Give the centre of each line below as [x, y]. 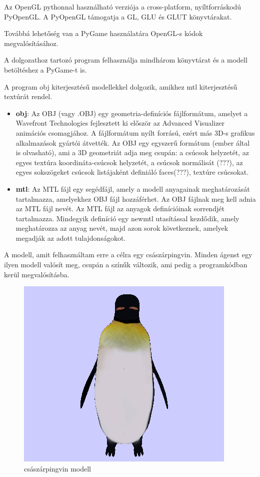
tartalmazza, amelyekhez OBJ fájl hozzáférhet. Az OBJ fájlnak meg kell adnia [136, 198]
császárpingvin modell [57, 468]
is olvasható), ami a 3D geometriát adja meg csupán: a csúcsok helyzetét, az [132, 152]
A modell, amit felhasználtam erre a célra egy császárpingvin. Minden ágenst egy [128, 255]
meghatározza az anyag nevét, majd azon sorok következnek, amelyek [122, 228]
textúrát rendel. [28, 96]
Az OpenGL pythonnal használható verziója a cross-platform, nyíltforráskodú [123, 7]
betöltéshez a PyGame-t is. [45, 69]
